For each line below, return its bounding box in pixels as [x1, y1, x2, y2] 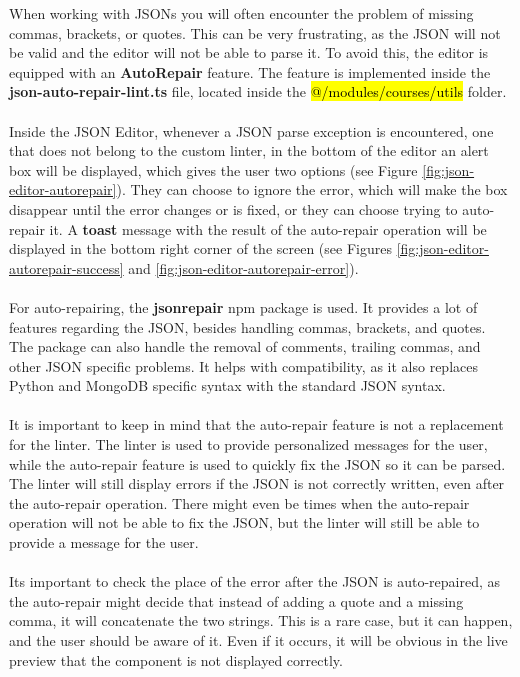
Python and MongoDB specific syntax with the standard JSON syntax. [9, 375, 446, 396]
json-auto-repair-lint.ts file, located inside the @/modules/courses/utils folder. [9, 81, 507, 102]
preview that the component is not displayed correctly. [9, 649, 343, 670]
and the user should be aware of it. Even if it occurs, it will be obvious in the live [9, 630, 508, 650]
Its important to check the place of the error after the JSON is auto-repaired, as [9, 571, 501, 592]
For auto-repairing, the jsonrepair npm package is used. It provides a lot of [9, 296, 478, 317]
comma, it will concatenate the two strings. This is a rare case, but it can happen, [9, 610, 513, 631]
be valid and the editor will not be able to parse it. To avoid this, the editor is [9, 42, 489, 63]
